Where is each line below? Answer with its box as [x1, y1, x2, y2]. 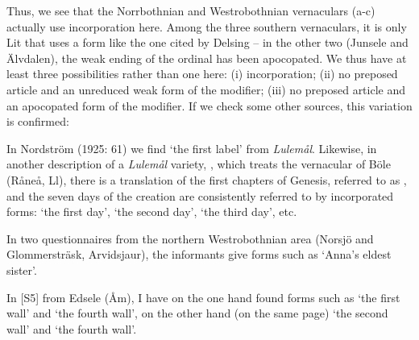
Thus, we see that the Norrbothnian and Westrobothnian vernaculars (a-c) [6, 2, 375, 19]
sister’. [6, 261, 37, 278]
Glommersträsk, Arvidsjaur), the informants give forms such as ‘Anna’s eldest [6, 246, 392, 263]
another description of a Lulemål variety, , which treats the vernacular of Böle [6, 155, 391, 172]
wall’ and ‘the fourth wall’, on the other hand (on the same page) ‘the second [6, 305, 388, 321]
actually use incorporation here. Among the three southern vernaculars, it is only [6, 18, 407, 35]
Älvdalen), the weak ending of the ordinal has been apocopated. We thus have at [6, 49, 407, 66]
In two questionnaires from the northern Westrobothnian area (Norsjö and [6, 230, 374, 247]
